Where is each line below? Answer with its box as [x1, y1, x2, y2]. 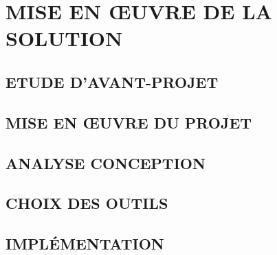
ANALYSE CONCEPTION [5, 152, 206, 173]
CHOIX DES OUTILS [5, 192, 168, 214]
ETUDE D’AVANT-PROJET [5, 71, 219, 92]
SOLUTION [5, 24, 123, 52]
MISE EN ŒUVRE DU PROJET [5, 111, 252, 133]
